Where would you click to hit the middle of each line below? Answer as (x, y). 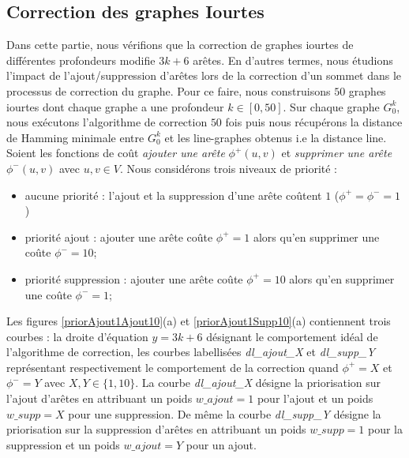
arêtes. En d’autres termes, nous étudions (293, 60)
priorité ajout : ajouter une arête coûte (119, 237)
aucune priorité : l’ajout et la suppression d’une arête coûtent (173, 195)
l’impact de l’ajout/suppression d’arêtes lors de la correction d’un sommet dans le (204, 75)
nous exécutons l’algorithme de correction (107, 122)
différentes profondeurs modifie (81, 60)
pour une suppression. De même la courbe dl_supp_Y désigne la (225, 413)
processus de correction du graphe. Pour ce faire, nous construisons (169, 90)
